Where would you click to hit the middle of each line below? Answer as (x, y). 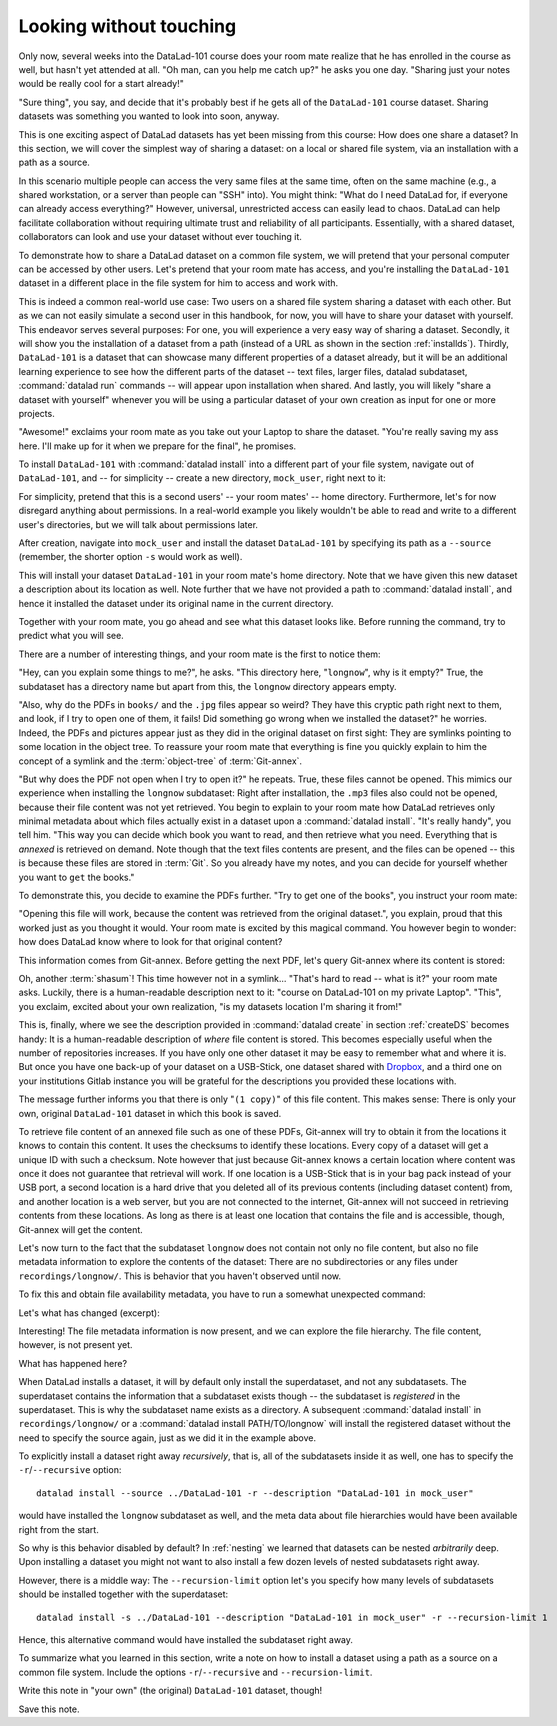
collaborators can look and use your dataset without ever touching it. (160, 237)
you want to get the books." (76, 877)
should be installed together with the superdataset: (123, 1594)
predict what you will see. (71, 636)
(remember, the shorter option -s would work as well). (130, 557)
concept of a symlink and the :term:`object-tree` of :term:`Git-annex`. (160, 761)
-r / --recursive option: (70, 1470)
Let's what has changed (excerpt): (89, 1312)
